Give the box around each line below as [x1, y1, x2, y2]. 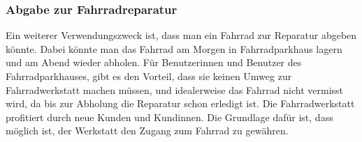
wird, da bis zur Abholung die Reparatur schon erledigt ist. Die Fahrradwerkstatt [6, 96, 355, 111]
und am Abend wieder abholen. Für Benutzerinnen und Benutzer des [6, 55, 302, 70]
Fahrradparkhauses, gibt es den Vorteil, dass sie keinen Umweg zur [6, 69, 292, 83]
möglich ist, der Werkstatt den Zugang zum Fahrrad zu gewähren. [6, 123, 289, 138]
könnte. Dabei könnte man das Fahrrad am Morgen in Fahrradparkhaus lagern [6, 41, 342, 56]
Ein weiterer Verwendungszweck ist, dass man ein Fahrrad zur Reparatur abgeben [6, 28, 357, 42]
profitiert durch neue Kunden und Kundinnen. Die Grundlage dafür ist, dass [6, 109, 333, 124]
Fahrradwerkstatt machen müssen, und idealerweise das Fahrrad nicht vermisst [6, 82, 344, 97]
